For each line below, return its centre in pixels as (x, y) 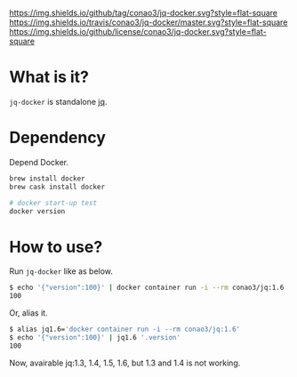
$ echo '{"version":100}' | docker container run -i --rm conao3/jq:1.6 (147, 288)
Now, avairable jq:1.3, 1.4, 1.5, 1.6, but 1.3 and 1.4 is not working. (125, 363)
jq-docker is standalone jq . (58, 101)
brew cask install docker (57, 187)
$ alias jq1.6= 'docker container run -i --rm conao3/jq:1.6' (125, 329)
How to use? (56, 247)
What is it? (49, 77)
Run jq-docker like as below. (61, 271)
